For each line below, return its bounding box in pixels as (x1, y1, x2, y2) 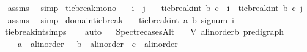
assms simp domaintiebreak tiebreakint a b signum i (7, 13, 234, 26)
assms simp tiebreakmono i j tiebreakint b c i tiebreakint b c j (7, 1, 303, 13)
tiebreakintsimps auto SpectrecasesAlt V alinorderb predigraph (4, 25, 284, 38)
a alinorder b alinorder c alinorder (17, 37, 178, 50)
